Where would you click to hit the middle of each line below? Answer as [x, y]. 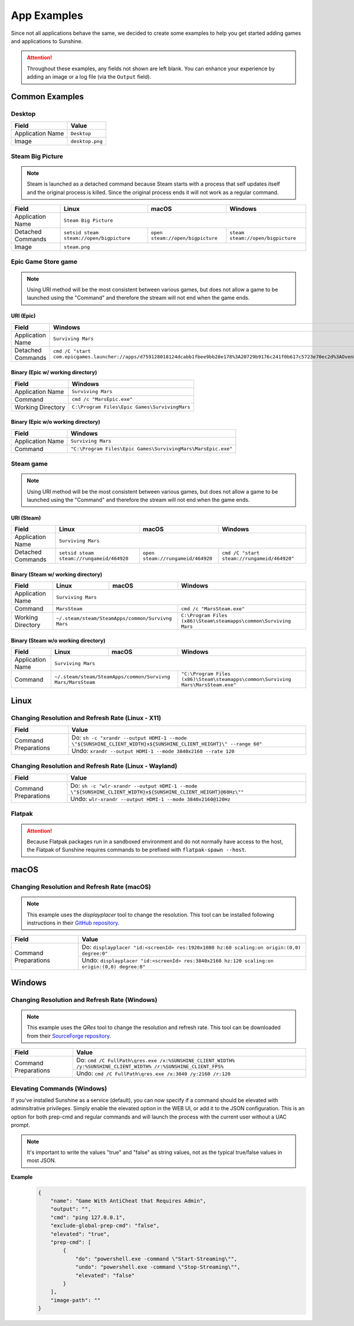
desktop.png [86, 141]
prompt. [21, 1125]
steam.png [77, 247]
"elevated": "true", [80, 1234]
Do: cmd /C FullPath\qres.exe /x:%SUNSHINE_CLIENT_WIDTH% [156, 1060]
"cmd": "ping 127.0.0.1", [88, 1217]
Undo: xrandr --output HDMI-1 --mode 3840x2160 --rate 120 [153, 751]
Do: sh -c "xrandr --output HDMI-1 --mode [129, 738]
